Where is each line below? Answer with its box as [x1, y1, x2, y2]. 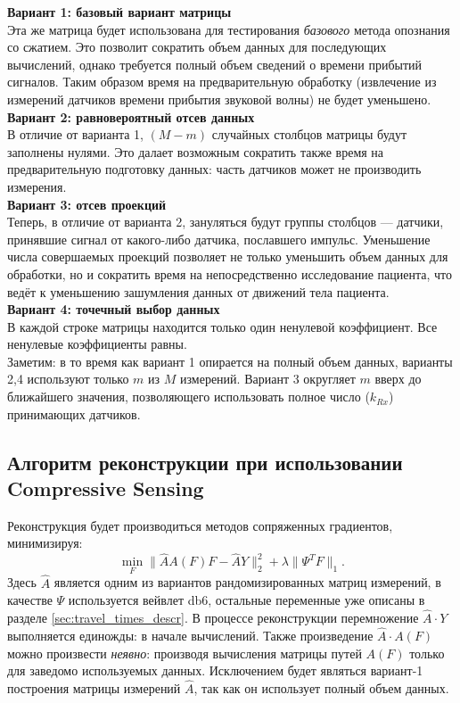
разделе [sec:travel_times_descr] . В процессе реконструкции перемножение [7, 608, 419, 627]
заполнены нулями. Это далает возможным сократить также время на [7, 142, 384, 161]
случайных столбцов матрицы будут [211, 125, 407, 144]
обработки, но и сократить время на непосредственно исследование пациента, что [7, 264, 452, 283]
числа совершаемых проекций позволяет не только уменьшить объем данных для [7, 247, 448, 266]
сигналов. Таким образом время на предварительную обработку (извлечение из [7, 72, 437, 91]
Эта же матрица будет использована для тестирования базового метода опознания [7, 20, 450, 38]
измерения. [7, 177, 67, 195]
